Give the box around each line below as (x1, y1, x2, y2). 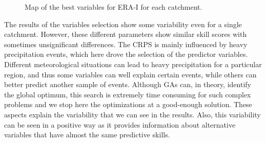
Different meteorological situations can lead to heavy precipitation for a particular (4, 58, 262, 69)
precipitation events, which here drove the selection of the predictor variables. (4, 49, 248, 59)
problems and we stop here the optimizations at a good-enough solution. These (4, 99, 252, 110)
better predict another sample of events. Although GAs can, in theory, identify (4, 79, 251, 90)
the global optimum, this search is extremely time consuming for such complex (4, 89, 251, 99)
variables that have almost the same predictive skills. (4, 129, 170, 140)
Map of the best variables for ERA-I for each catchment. (25, 2, 202, 12)
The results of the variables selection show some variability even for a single (4, 18, 242, 29)
